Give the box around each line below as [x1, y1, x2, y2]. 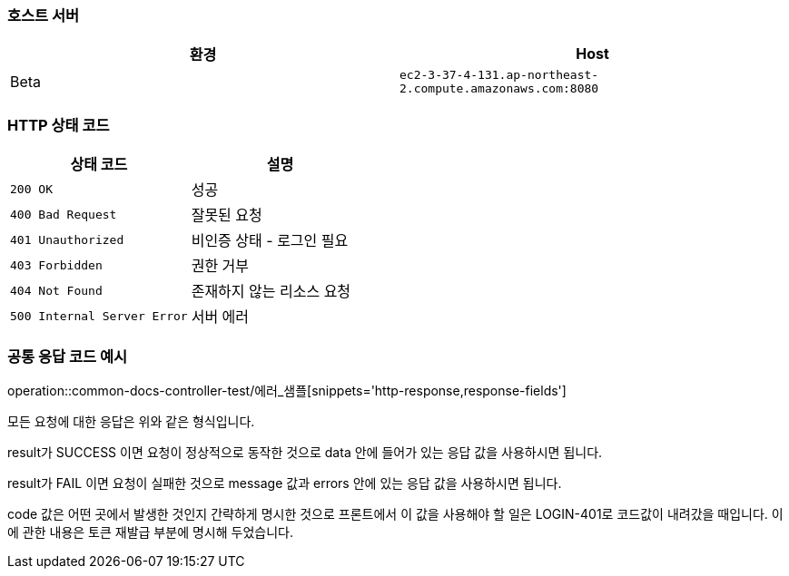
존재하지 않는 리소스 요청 [191, 282, 351, 301]
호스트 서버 [7, 6, 80, 24]
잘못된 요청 [191, 206, 262, 225]
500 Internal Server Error [10, 308, 188, 323]
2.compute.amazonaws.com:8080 [399, 82, 599, 96]
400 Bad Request [10, 207, 117, 221]
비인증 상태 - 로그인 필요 [191, 231, 349, 250]
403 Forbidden [10, 258, 103, 272]
